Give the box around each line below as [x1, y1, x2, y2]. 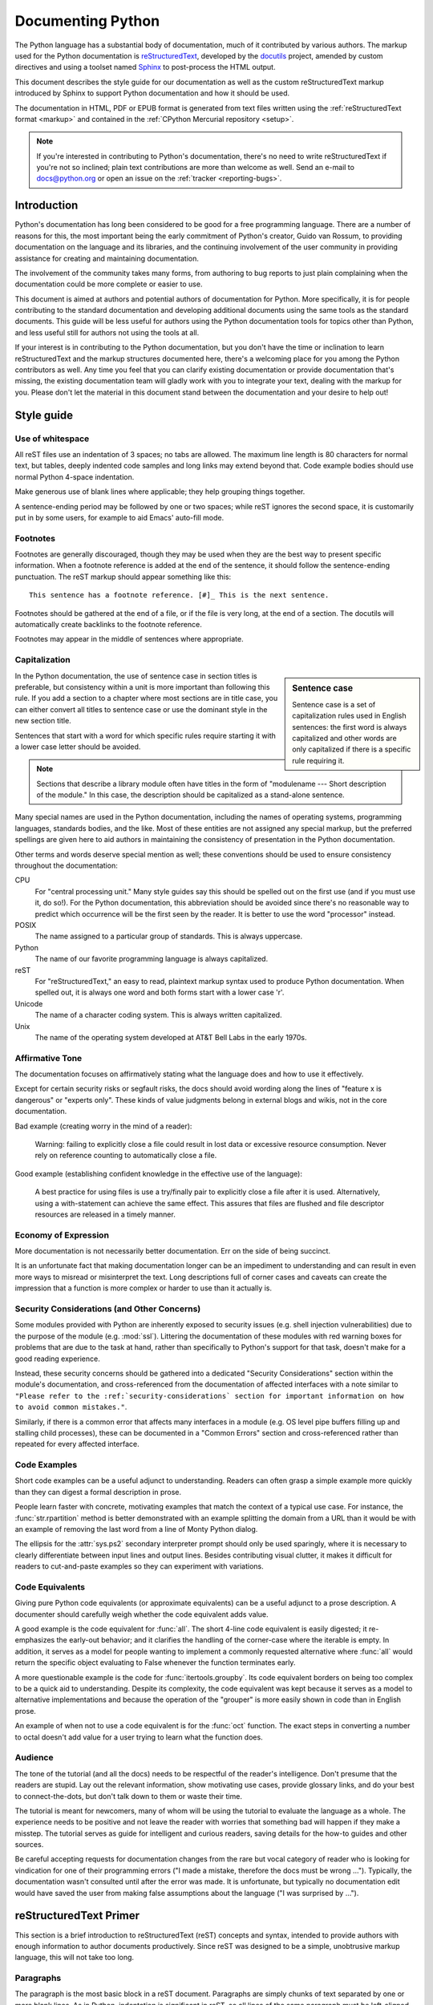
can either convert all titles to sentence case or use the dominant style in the [14, 704, 268, 714]
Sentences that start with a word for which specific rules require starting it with [14, 731, 277, 740]
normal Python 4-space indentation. [14, 472, 135, 481]
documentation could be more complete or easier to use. [14, 279, 203, 289]
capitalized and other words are [292, 734, 397, 743]
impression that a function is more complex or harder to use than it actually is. [14, 1283, 273, 1293]
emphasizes [14, 1635, 55, 1645]
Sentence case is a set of [292, 699, 376, 709]
